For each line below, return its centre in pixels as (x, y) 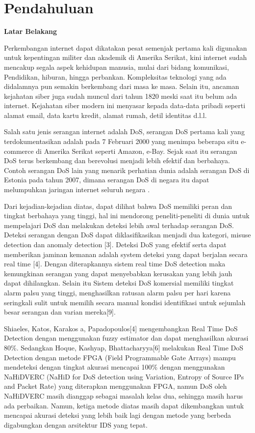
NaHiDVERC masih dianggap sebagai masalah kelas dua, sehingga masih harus (124, 395)
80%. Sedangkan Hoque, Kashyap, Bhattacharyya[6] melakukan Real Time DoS (124, 347)
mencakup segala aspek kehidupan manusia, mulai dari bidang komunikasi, (116, 67)
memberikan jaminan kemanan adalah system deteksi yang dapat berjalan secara (126, 254)
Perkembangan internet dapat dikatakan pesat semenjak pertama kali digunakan (126, 47)
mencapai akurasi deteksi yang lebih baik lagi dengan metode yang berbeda (118, 415)
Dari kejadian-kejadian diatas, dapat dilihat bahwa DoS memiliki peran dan (118, 206)
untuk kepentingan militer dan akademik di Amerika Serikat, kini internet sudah (126, 57)
